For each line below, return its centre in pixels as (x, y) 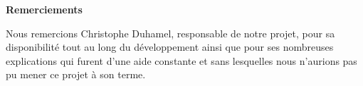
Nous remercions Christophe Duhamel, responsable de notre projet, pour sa (170, 33)
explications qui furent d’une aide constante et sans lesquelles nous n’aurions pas (181, 60)
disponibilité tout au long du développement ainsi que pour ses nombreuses (170, 47)
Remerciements (44, 9)
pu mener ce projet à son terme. (76, 74)
